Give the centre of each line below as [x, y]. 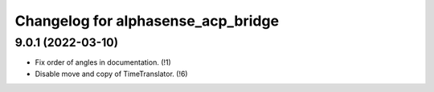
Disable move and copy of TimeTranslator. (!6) [111, 74]
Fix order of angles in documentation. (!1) [103, 62]
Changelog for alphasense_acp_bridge [147, 21]
